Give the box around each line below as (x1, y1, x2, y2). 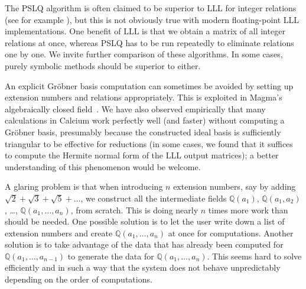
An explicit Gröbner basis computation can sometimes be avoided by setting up (5, 79, 294, 92)
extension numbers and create (5, 226, 113, 239)
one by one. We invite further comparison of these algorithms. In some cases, (5, 48, 283, 60)
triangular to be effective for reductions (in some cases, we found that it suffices (5, 137, 293, 150)
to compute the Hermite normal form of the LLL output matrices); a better (5, 149, 279, 161)
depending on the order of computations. (5, 273, 152, 285)
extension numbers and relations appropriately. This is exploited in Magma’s (5, 91, 282, 103)
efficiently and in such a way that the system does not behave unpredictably (5, 261, 281, 274)
